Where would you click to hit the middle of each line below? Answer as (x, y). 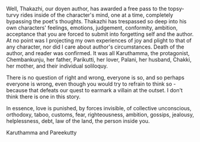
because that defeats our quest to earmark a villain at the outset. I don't (95, 90)
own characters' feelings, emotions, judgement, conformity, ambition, (92, 28)
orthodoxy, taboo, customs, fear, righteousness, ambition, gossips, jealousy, (100, 114)
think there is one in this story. (43, 96)
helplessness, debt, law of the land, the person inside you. (78, 121)
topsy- (176, 9)
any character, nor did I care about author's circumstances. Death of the (95, 47)
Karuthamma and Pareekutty (41, 132)
